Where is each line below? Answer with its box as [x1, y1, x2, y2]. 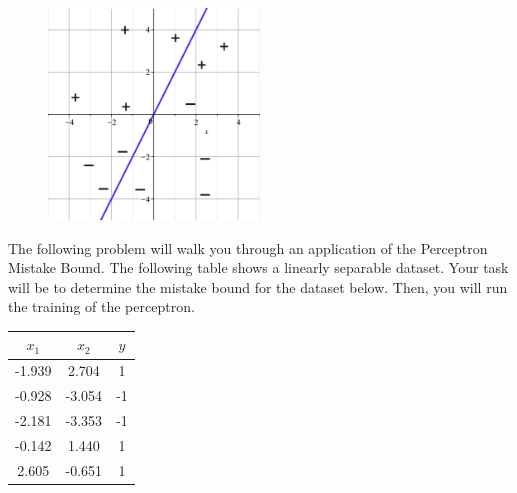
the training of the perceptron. [8, 296, 195, 317]
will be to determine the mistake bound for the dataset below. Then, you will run [8, 276, 508, 297]
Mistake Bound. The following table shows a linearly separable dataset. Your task [8, 257, 509, 278]
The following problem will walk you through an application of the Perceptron [8, 237, 488, 258]
